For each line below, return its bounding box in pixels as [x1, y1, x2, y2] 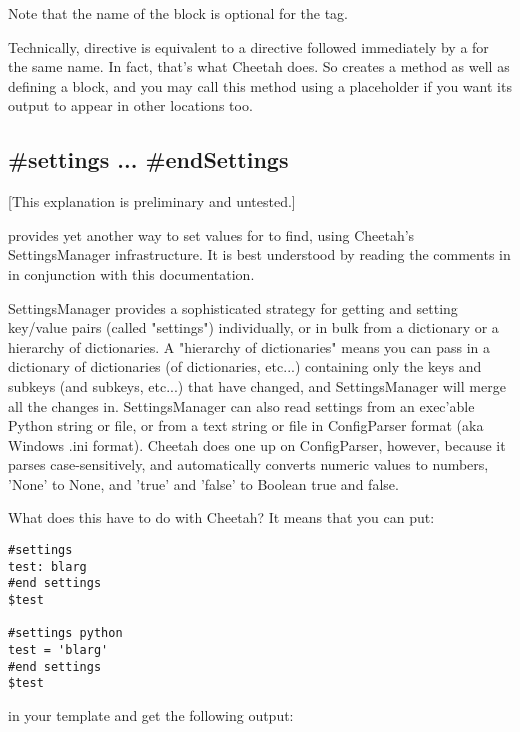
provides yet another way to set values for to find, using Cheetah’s [8, 224, 415, 245]
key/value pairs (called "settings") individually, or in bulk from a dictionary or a [8, 317, 499, 338]
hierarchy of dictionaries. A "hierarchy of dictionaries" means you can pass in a [8, 336, 491, 357]
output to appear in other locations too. [8, 95, 253, 116]
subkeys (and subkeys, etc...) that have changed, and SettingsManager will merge [8, 375, 506, 396]
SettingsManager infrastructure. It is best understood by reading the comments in [8, 244, 511, 265]
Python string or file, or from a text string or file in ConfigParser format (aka [8, 415, 484, 436]
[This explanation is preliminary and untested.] [8, 191, 296, 212]
